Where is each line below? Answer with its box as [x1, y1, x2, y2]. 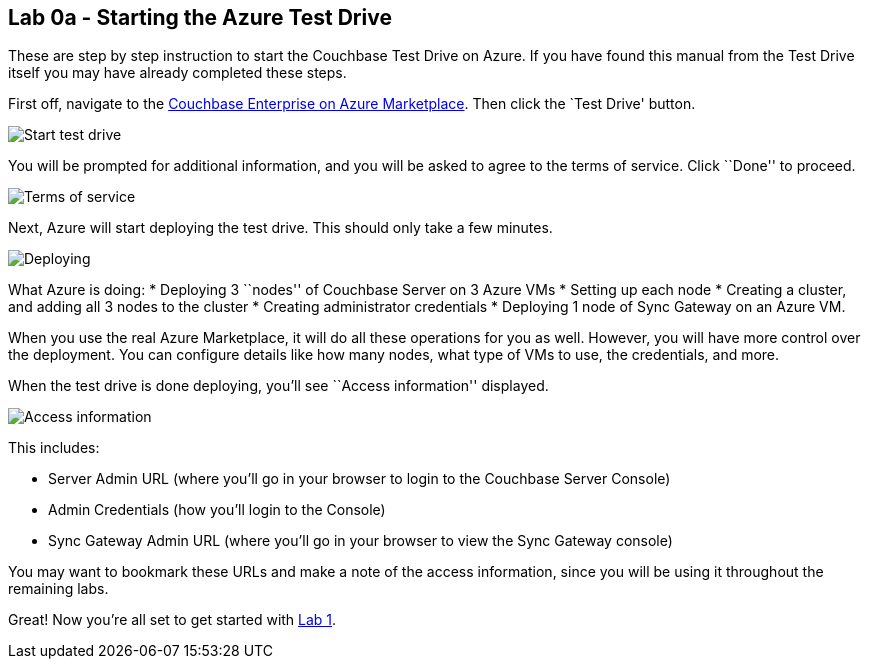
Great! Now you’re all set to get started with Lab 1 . [8, 611, 337, 629]
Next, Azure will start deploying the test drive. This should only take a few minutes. [8, 219, 553, 237]
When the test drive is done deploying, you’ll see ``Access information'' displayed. [8, 377, 549, 395]
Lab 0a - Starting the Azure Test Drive [8, 5, 392, 30]
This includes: [8, 439, 100, 457]
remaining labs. [8, 580, 109, 598]
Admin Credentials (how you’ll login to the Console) [48, 501, 386, 519]
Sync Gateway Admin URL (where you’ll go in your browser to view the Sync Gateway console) [48, 532, 673, 550]
